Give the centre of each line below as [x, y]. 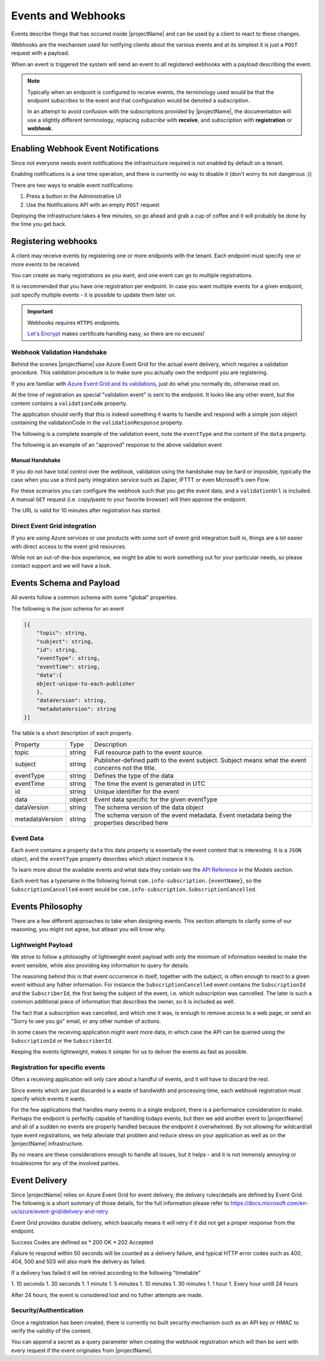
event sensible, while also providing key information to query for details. [100, 965]
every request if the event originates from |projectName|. [82, 1350]
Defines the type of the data [134, 776]
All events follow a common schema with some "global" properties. [94, 597]
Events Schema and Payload [66, 583]
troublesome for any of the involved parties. [65, 1163]
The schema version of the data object [149, 808]
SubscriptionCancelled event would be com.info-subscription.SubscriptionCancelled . [134, 889]
